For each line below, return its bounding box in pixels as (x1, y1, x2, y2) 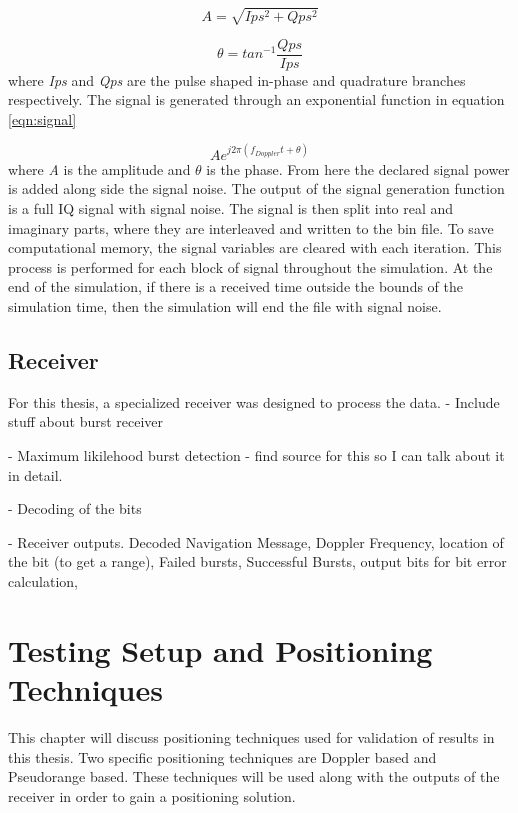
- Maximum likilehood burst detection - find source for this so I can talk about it (8, 445, 505, 466)
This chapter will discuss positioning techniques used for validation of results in (8, 726, 495, 747)
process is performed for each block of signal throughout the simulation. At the (8, 256, 493, 277)
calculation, (8, 571, 79, 591)
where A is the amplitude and (8, 158, 191, 179)
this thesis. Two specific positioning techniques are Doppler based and (8, 746, 437, 767)
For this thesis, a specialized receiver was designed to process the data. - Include (8, 391, 500, 412)
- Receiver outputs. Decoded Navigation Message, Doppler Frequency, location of (8, 531, 504, 552)
